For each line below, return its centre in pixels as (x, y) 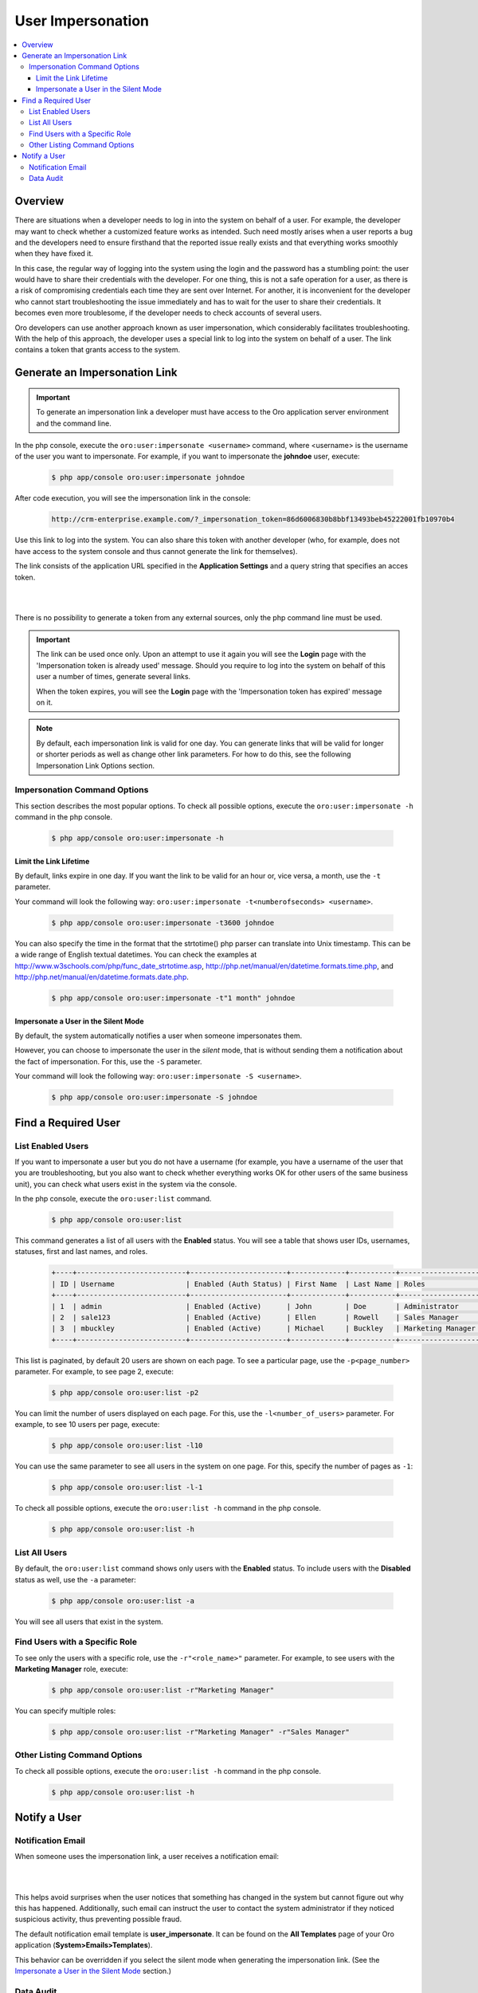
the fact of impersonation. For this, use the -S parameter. (108, 1061)
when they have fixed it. (54, 254)
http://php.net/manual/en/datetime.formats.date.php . (102, 977)
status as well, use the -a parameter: (75, 1579)
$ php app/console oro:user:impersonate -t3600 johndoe (163, 922)
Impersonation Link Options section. (96, 765)
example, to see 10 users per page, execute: (87, 1425)
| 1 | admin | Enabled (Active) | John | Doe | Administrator (255, 1306)
